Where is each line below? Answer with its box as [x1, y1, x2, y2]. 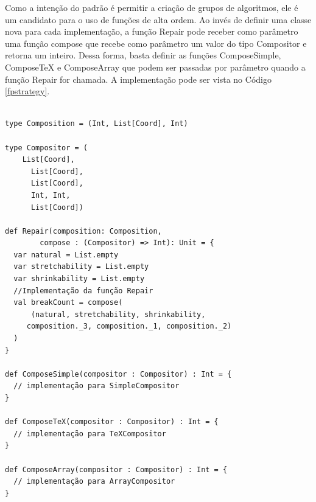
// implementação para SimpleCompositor [13, 382, 180, 391]
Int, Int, [30, 190, 71, 200]
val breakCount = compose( [13, 298, 123, 307]
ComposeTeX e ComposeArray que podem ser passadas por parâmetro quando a [5, 60, 306, 73]
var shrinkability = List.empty [13, 274, 145, 284]
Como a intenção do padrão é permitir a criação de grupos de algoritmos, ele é [5, 1, 298, 13]
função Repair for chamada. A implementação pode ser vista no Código [5, 72, 272, 85]
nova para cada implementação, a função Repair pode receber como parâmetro [5, 25, 298, 38]
